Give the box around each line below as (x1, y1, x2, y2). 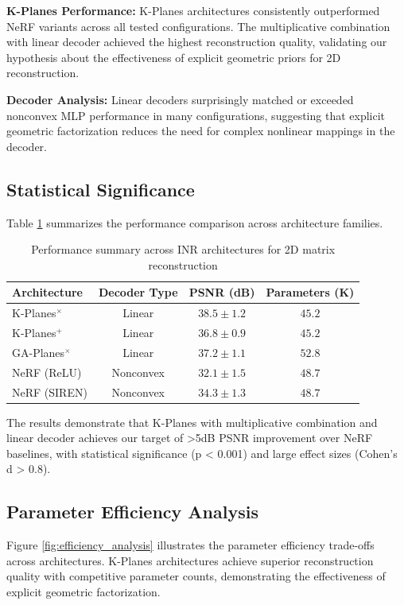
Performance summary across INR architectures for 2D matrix (31, 241, 336, 258)
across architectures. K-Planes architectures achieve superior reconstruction (6, 552, 374, 568)
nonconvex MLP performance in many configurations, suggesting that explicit (6, 107, 385, 123)
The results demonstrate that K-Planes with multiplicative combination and (6, 413, 378, 430)
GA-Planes (12, 343, 65, 360)
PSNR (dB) (188, 284, 255, 301)
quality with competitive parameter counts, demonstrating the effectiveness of (6, 568, 386, 584)
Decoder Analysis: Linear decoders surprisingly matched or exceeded (6, 91, 354, 107)
